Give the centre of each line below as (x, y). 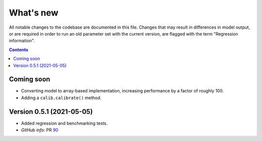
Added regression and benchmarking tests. (64, 123)
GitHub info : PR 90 (40, 130)
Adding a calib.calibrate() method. (61, 98)
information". (22, 41)
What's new (34, 13)
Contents (19, 50)
